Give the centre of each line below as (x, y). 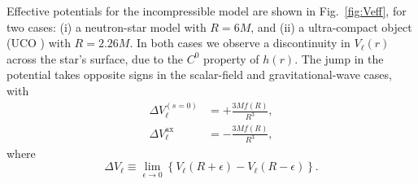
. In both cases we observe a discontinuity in (240, 43)
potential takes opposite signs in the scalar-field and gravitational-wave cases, (199, 74)
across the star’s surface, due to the (95, 58)
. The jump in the (339, 58)
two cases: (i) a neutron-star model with (107, 26)
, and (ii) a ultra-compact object (331, 26)
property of (231, 58)
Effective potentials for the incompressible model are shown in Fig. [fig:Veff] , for (207, 11)
